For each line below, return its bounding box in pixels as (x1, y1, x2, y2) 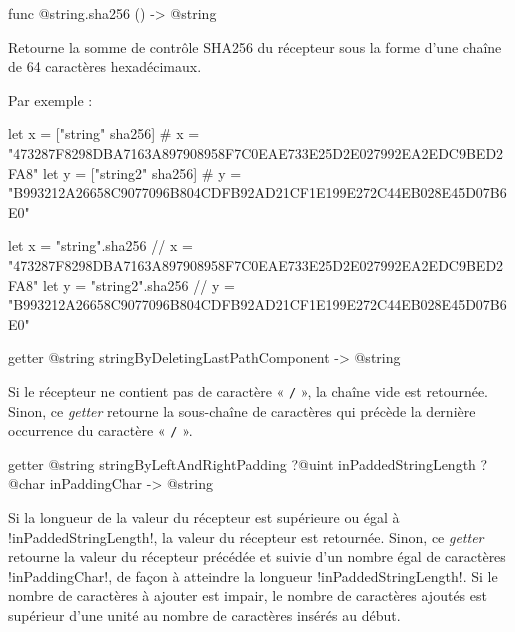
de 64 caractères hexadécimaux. (8, 56, 202, 77)
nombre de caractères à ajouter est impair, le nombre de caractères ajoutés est (8, 585, 487, 606)
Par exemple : (8, 89, 93, 110)
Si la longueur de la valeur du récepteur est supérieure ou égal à (8, 507, 400, 527)
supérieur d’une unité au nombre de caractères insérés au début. (8, 604, 401, 625)
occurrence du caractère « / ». (8, 420, 193, 441)
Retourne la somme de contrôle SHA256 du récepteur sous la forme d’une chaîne (8, 36, 502, 57)
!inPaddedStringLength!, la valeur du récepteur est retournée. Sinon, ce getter (8, 526, 484, 547)
